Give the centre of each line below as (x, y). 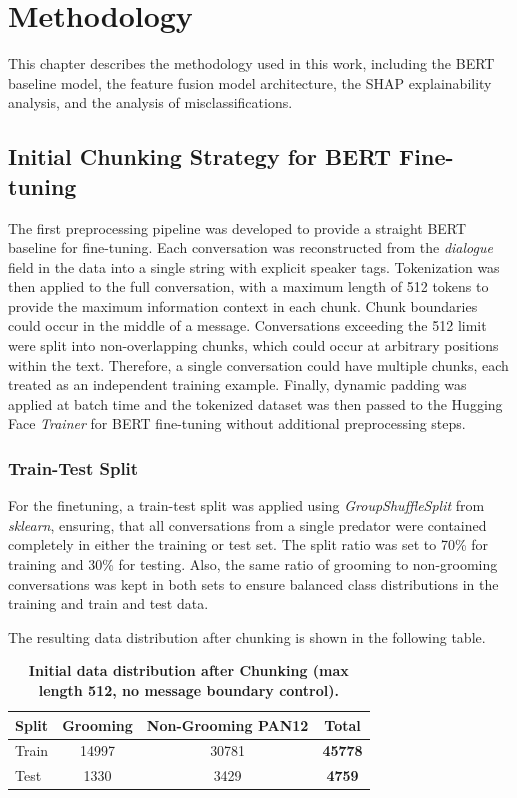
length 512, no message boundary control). (188, 690)
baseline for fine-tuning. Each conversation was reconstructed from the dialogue (250, 247)
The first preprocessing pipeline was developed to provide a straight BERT (237, 227)
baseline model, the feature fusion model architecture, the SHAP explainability (250, 82)
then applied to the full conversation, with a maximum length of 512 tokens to (248, 286)
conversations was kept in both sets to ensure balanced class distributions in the (253, 583)
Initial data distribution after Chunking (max (188, 670)
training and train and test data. (108, 603)
